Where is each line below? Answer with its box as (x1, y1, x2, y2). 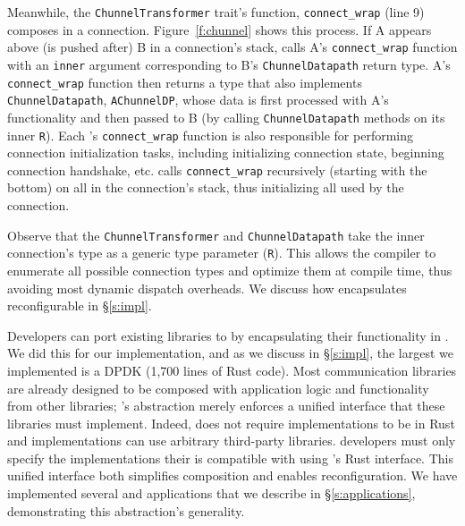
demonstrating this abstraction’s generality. (7, 501, 245, 520)
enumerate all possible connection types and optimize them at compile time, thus (7, 260, 452, 279)
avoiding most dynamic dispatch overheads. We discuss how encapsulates (7, 278, 407, 297)
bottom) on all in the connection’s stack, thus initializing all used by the (7, 178, 404, 197)
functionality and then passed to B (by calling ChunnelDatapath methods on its (7, 107, 445, 126)
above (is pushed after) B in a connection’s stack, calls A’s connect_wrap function (7, 38, 458, 56)
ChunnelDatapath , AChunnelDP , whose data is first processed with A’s (7, 90, 389, 109)
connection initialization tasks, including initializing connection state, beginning (7, 143, 444, 162)
